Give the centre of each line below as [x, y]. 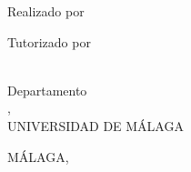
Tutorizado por [49, 41]
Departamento [47, 90]
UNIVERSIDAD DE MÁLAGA [95, 125]
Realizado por [46, 11]
